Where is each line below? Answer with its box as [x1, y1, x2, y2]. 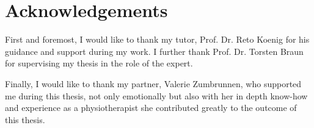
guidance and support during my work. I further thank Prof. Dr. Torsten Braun [5, 44, 304, 57]
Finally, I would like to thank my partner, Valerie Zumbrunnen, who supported [5, 77, 302, 90]
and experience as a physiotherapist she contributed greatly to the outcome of [5, 101, 297, 114]
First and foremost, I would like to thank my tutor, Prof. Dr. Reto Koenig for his [5, 33, 310, 46]
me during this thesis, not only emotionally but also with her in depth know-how [5, 89, 308, 102]
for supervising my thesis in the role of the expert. [5, 57, 193, 69]
